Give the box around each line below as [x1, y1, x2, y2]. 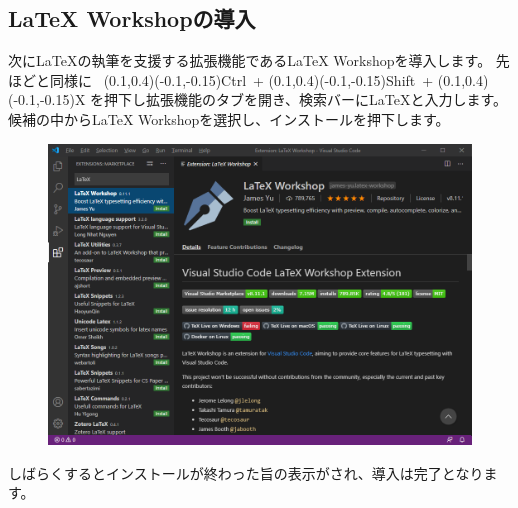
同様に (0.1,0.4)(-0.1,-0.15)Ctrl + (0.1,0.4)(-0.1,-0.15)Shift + [49, 69, 434, 90]
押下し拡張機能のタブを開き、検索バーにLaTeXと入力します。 [104, 89, 508, 110]
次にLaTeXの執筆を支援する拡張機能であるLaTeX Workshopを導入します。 [8, 50, 492, 71]
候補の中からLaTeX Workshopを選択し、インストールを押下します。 [8, 108, 450, 129]
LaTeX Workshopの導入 [8, 3, 256, 34]
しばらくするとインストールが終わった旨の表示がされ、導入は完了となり [8, 462, 484, 483]
